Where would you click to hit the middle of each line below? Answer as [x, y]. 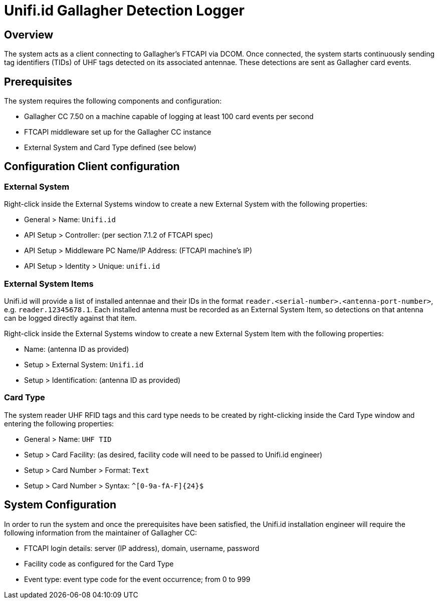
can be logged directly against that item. [70, 318]
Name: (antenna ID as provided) [77, 349]
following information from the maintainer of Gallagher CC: [101, 532]
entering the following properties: [59, 423]
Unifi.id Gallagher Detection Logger [124, 11]
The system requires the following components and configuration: [113, 101]
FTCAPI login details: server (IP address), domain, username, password [142, 548]
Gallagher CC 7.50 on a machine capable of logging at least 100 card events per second [169, 117]
